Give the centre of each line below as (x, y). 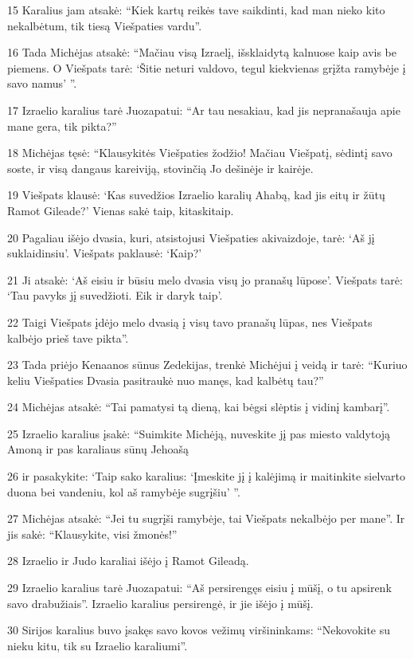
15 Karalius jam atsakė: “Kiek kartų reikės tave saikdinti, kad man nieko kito (196, 10)
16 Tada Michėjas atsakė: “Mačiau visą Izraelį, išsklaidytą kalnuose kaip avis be (202, 52)
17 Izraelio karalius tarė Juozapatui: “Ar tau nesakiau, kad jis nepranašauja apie (204, 110)
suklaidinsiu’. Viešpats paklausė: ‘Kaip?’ (105, 253)
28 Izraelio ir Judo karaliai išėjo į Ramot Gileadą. (128, 561)
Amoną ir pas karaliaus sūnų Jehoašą (98, 449)
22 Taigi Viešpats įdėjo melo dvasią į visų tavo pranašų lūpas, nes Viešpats (190, 322)
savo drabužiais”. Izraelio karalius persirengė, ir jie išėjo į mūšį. (160, 603)
